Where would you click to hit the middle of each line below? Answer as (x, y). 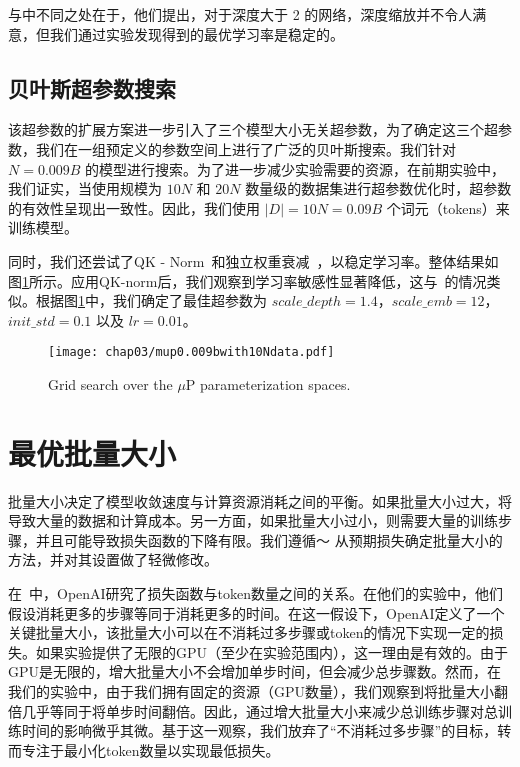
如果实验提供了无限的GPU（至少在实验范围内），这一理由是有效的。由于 (272, 651)
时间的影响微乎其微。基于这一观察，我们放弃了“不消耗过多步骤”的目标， (259, 730)
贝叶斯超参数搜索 (92, 87)
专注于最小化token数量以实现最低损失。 (150, 749)
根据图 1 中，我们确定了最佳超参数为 (151, 300)
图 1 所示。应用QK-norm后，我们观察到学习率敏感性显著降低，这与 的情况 (247, 280)
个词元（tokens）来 (448, 207)
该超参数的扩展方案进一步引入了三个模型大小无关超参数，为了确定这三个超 (253, 129)
